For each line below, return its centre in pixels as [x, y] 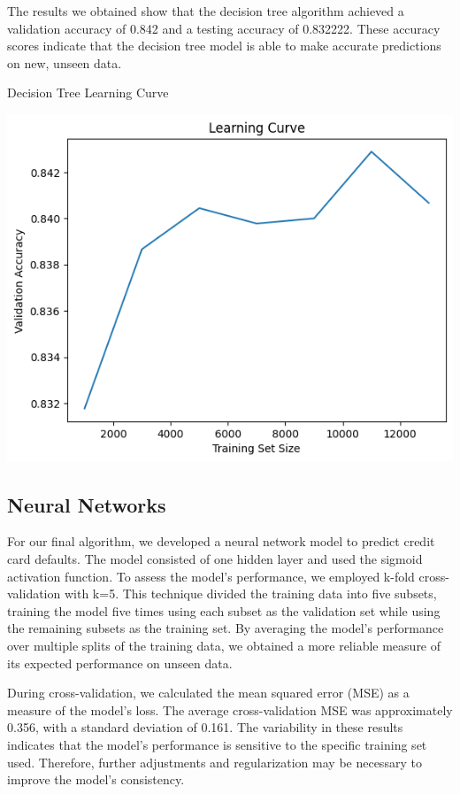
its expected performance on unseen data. [120, 663]
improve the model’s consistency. [96, 779]
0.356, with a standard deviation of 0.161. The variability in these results [205, 727]
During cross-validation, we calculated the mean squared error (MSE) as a [208, 693]
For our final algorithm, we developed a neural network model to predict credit [221, 541]
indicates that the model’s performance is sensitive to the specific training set [217, 744]
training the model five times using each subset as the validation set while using [224, 610]
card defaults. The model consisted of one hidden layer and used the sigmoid [215, 559]
